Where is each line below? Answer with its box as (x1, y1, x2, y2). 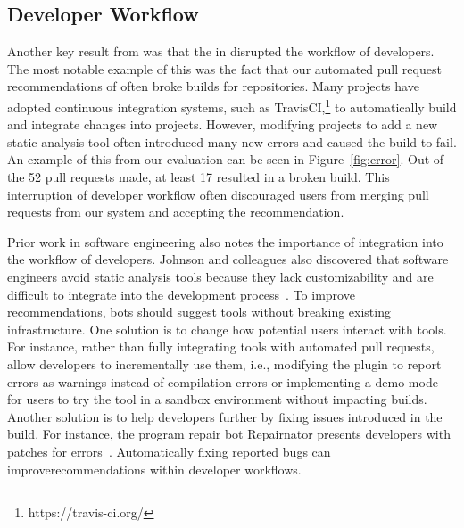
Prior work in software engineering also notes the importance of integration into (7, 232, 443, 251)
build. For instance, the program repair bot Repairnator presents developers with (7, 425, 451, 443)
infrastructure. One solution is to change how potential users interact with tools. (7, 319, 447, 338)
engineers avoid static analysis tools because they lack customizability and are (7, 267, 434, 285)
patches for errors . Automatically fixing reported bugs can (7, 441, 331, 460)
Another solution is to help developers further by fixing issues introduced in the (7, 407, 443, 425)
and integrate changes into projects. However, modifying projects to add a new (7, 115, 438, 134)
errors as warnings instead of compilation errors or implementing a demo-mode (7, 372, 438, 391)
